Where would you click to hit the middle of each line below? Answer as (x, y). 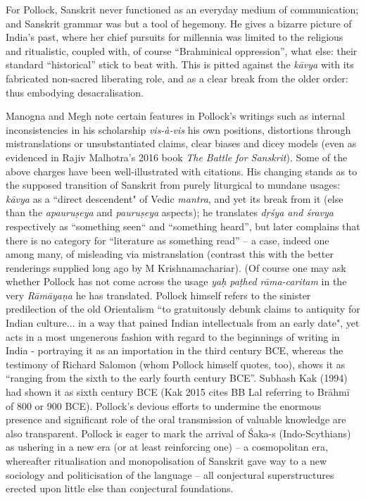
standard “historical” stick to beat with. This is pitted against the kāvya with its (180, 64)
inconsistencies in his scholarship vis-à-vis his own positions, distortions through (178, 129)
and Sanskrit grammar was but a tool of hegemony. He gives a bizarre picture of (179, 23)
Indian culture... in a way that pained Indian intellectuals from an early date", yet (183, 323)
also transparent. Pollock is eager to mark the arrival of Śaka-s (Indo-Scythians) (178, 433)
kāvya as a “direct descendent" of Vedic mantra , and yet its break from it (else (175, 198)
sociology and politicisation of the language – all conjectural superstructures (170, 474)
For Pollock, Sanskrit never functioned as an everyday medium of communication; (182, 9)
